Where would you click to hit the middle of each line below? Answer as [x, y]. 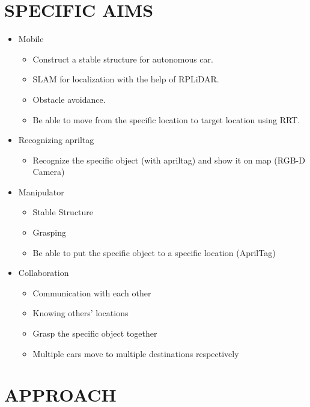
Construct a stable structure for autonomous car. [123, 59]
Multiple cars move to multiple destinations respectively [136, 353]
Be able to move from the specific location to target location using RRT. [166, 119]
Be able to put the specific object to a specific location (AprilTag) [154, 252]
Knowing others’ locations [81, 313]
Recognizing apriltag [56, 140]
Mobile [31, 39]
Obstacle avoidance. [69, 99]
